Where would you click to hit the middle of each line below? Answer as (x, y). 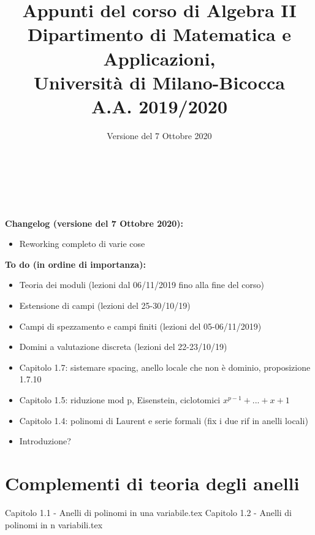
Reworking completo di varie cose (82, 244)
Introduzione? (45, 441)
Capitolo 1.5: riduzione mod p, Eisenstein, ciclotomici (120, 400)
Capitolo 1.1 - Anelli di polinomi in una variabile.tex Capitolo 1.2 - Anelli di (148, 512)
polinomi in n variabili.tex (54, 524)
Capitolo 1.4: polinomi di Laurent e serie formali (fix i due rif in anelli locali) (164, 420)
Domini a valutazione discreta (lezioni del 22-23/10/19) (123, 347)
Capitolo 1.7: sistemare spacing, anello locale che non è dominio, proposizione (165, 367)
